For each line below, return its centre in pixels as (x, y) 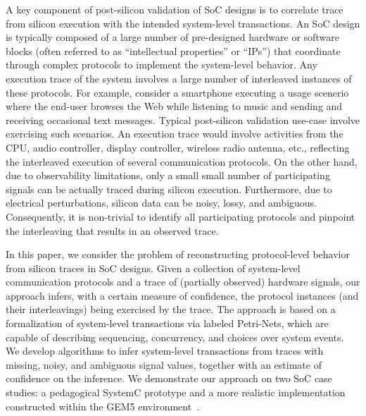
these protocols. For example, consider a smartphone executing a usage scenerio (177, 92)
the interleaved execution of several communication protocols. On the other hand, (182, 161)
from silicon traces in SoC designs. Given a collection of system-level (153, 268)
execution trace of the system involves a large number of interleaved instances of (179, 78)
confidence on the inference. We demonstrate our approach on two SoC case (169, 378)
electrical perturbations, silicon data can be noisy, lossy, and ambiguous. (162, 203)
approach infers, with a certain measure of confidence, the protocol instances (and (182, 295)
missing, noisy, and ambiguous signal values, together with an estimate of (164, 364)
